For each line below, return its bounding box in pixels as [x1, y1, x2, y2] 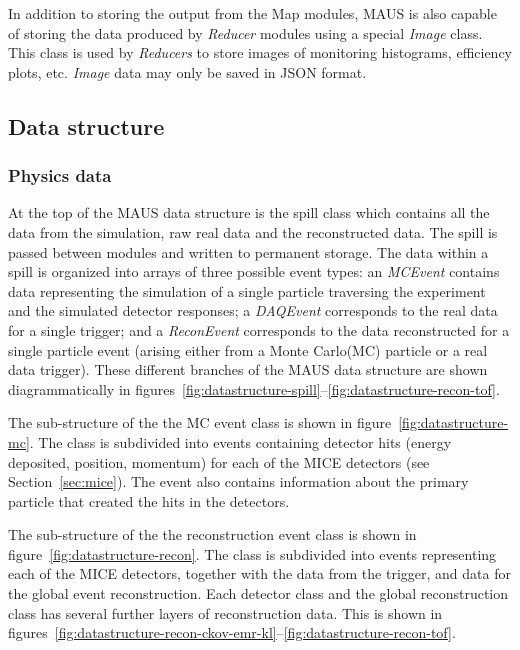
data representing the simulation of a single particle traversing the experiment [8, 280, 486, 301]
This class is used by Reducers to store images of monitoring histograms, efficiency [8, 42, 513, 63]
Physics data [8, 163, 112, 188]
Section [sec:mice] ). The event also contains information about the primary [8, 471, 469, 492]
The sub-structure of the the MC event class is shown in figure [8, 412, 392, 433]
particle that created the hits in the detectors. [8, 490, 290, 511]
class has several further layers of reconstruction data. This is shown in [8, 602, 443, 623]
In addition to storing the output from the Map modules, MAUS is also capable [8, 3, 497, 23]
